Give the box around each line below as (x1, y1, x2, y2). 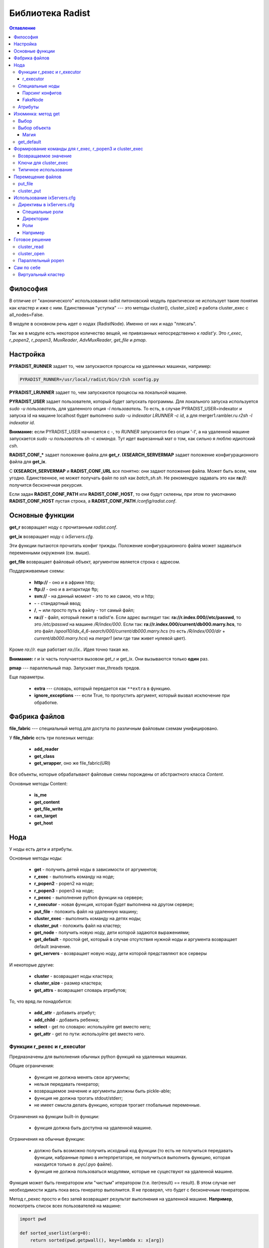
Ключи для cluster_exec (18, 160, 68, 166)
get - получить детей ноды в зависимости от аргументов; (34, 867, 158, 873)
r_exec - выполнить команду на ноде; (34, 874, 115, 880)
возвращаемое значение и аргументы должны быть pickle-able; (34, 1088, 171, 1094)
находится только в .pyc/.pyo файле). (34, 1161, 113, 1168)
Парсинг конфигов (22, 90, 62, 96)
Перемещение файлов (13, 174, 62, 180)
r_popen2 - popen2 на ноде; (34, 881, 94, 887)
